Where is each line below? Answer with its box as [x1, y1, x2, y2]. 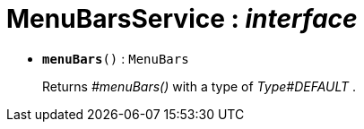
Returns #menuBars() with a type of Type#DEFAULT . [42, 78, 357, 94]
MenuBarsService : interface [6, 4, 358, 34]
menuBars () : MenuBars [42, 50, 189, 66]
